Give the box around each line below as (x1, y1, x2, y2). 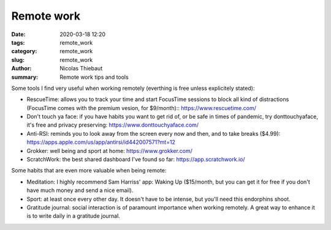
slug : (11, 56, 25, 64)
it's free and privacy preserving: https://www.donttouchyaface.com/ (26, 121, 199, 128)
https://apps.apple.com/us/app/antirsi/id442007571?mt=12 (26, 138, 176, 146)
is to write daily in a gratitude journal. (26, 212, 121, 220)
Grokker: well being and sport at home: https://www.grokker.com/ (26, 147, 193, 154)
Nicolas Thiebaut (59, 65, 103, 72)
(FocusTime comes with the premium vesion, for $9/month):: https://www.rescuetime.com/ (26, 104, 257, 111)
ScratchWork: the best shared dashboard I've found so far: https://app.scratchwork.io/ (26, 156, 245, 163)
